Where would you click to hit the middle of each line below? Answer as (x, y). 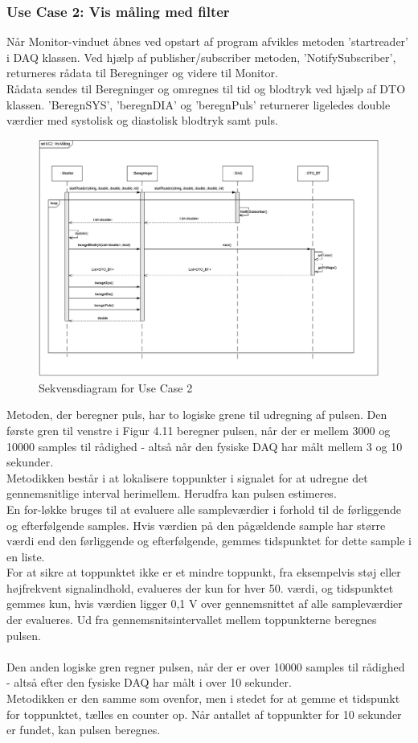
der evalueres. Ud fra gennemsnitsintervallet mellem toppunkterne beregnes (192, 620)
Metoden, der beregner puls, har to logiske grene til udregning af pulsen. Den (197, 415)
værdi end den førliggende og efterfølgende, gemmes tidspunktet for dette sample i (209, 541)
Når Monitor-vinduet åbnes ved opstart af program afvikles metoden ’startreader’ (207, 41)
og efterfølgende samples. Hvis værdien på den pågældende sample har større (196, 525)
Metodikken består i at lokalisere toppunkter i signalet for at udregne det (187, 477)
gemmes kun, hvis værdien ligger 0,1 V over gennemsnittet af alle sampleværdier (205, 603)
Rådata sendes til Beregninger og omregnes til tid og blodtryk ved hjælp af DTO (206, 88)
